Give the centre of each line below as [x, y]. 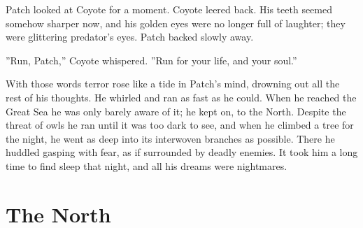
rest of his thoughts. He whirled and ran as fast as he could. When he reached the [181, 97]
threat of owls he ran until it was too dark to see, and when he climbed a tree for [180, 125]
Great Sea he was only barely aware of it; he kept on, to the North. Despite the [176, 111]
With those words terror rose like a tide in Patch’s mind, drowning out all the [173, 84]
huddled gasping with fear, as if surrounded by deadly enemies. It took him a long [182, 152]
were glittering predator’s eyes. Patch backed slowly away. [130, 37]
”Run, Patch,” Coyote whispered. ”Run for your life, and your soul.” [151, 60]
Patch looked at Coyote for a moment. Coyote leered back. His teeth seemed [169, 9]
